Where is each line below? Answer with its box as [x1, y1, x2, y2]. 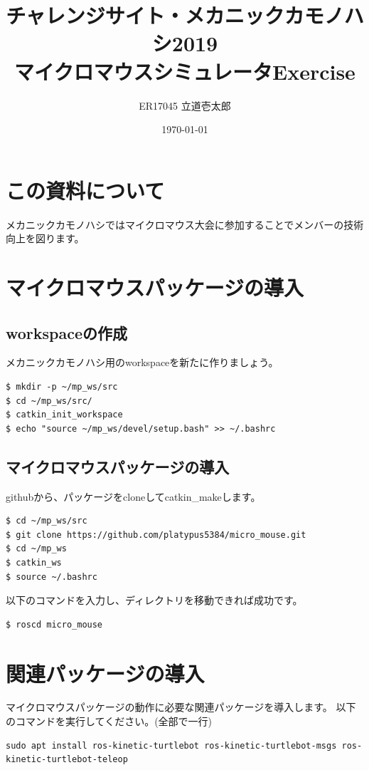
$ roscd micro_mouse [6, 619, 103, 630]
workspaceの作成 [6, 321, 128, 343]
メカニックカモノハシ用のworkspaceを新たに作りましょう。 [6, 355, 279, 370]
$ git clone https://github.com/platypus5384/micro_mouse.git [6, 529, 306, 540]
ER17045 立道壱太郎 [139, 98, 231, 113]
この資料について [6, 175, 165, 204]
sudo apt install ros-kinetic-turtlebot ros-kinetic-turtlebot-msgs [6, 740, 337, 751]
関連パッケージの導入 [6, 658, 205, 687]
